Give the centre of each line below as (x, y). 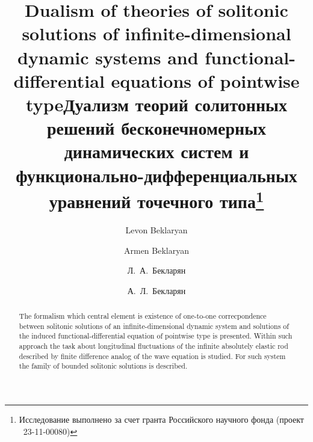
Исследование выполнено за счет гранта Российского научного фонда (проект (161, 419)
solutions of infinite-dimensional (156, 33)
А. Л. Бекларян (156, 290)
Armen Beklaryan (156, 250)
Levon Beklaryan (156, 229)
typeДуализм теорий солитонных (156, 104)
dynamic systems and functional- (156, 57)
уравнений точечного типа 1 (156, 200)
